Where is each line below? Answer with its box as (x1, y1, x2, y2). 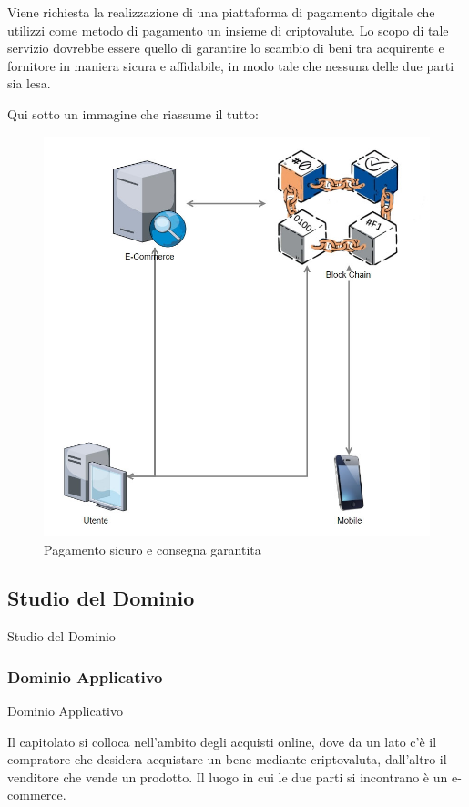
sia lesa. (7, 74, 51, 93)
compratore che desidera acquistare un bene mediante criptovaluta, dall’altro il (7, 750, 447, 769)
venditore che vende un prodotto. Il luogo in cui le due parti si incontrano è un (7, 767, 448, 786)
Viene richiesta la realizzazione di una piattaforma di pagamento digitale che (7, 3, 435, 21)
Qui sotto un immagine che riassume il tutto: (7, 104, 259, 123)
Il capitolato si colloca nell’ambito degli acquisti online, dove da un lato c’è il (7, 731, 437, 751)
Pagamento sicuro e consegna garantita (44, 539, 261, 558)
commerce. (7, 785, 66, 804)
